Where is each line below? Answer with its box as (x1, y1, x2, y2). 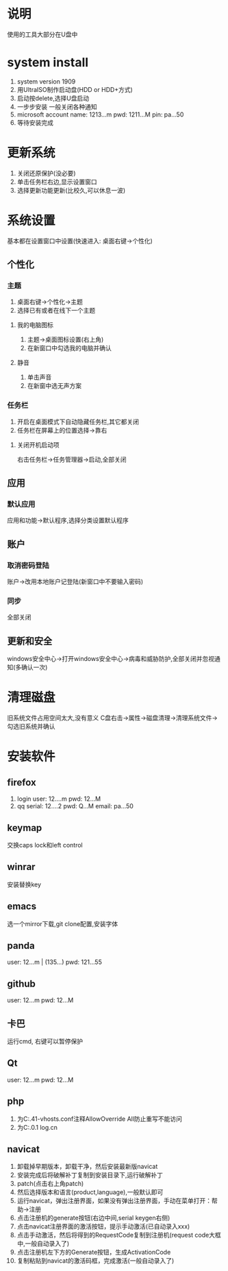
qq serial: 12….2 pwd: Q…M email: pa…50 (16, 802, 134, 810)
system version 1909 (16, 77, 76, 86)
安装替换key (7, 880, 42, 888)
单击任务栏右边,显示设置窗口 (16, 178, 97, 186)
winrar (7, 861, 36, 873)
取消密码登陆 (7, 560, 50, 570)
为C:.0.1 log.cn (16, 1123, 58, 1131)
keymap (7, 822, 42, 834)
